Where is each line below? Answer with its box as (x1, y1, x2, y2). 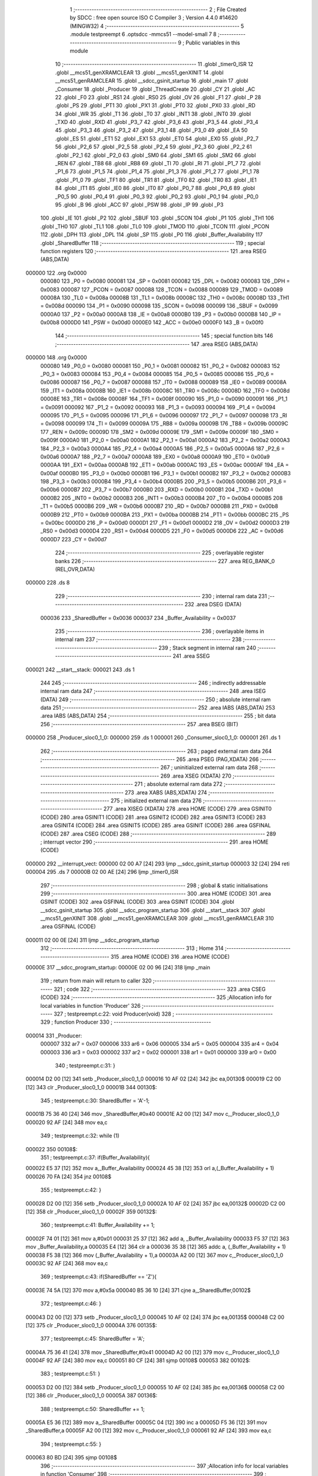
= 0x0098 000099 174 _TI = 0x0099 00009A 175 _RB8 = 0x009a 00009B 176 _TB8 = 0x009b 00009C (40, 420, 289, 427)
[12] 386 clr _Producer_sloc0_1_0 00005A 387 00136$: (25, 1392, 158, 1399)
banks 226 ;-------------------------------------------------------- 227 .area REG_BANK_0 (55, 557, 275, 564)
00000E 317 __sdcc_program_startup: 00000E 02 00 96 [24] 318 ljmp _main (25, 964, 210, 971)
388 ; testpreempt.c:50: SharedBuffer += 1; (40, 1405, 145, 1412)
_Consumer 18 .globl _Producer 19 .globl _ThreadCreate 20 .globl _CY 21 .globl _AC (55, 86, 256, 93)
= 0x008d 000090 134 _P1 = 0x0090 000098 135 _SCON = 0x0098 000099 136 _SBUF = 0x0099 (40, 302, 278, 309)
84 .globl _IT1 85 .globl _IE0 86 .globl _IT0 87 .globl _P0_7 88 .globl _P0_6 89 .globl (55, 185, 256, 192)
